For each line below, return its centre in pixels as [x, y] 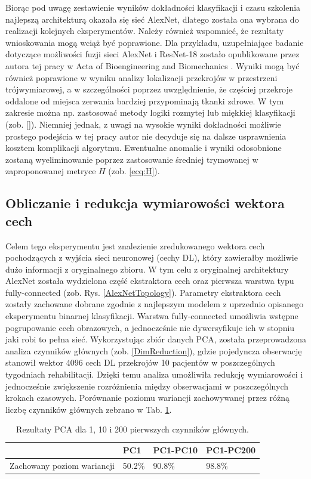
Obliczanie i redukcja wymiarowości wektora [145, 203]
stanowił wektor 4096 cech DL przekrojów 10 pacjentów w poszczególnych [140, 362]
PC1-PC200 [231, 450]
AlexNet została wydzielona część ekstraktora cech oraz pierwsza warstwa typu [150, 281]
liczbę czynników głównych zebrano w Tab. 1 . [89, 409]
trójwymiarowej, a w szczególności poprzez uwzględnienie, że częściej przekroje [149, 89]
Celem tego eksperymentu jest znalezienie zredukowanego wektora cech [135, 245]
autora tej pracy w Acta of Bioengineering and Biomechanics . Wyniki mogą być [153, 65]
